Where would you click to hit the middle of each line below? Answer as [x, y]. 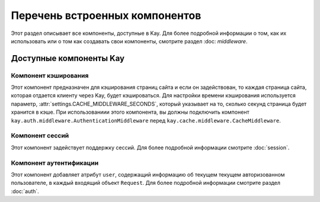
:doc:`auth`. [25, 191]
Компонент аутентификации [55, 163]
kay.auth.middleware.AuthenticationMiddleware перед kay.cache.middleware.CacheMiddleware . [146, 120]
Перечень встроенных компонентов [106, 15]
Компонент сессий [40, 136]
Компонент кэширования [50, 75]
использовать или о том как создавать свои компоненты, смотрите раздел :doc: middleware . [129, 41]
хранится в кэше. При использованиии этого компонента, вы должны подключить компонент [130, 112]
